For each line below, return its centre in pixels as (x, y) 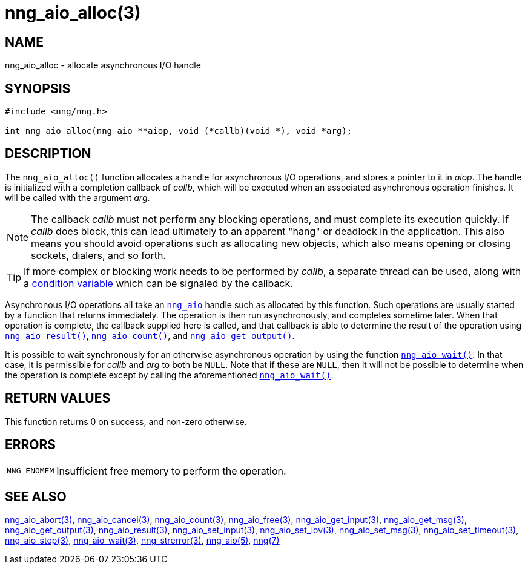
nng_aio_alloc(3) (73, 13)
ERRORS (31, 445)
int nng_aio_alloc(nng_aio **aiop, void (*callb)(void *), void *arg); (179, 131)
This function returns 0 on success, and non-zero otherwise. (126, 421)
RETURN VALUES (58, 398)
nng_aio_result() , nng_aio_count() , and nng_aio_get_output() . (150, 335)
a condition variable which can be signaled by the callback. (158, 283)
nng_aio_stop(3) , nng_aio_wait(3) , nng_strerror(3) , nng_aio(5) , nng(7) (142, 541)
